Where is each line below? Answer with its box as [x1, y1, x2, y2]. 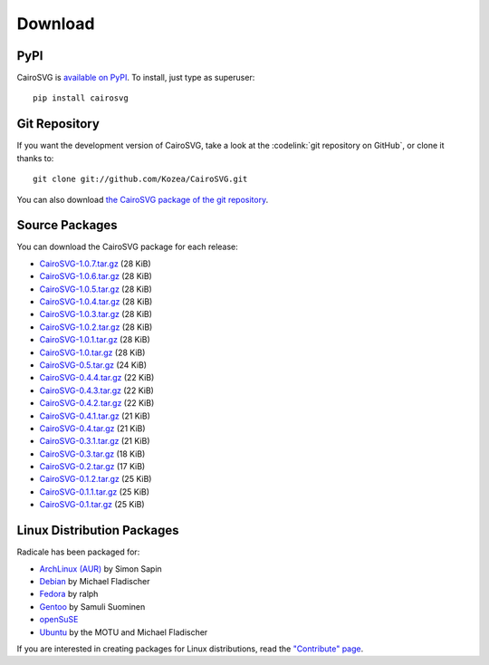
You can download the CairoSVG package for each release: [16, 241, 239, 253]
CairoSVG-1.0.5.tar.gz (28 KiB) [39, 284, 153, 294]
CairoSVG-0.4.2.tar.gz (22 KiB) [39, 398, 155, 409]
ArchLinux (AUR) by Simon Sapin [39, 563, 162, 574]
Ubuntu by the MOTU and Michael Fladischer [39, 626, 208, 638]
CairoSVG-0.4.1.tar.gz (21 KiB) [39, 410, 151, 421]
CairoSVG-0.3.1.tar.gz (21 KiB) [39, 436, 150, 447]
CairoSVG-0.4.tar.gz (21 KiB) [39, 422, 146, 434]
